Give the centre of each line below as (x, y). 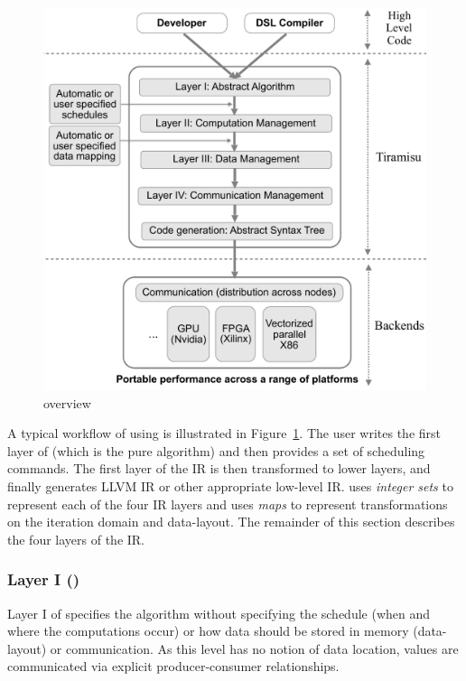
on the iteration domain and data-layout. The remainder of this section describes (231, 522)
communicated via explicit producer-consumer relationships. (173, 666)
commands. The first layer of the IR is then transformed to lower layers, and (219, 468)
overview (67, 402)
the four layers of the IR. (76, 539)
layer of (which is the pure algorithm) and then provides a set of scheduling (216, 450)
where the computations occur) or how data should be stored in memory (208, 631)
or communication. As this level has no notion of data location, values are (254, 648)
